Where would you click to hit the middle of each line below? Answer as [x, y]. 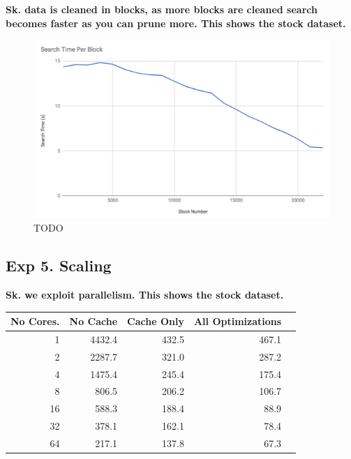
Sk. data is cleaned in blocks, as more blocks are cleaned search [162, 9]
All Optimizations [238, 321]
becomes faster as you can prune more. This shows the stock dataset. [176, 23]
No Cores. [35, 321]
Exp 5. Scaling [59, 265]
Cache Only [156, 321]
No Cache [94, 321]
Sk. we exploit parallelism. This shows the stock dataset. [145, 294]
